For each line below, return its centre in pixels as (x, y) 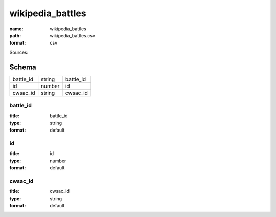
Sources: (19, 52)
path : (15, 35)
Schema (23, 67)
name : (16, 29)
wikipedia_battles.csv (73, 35)
